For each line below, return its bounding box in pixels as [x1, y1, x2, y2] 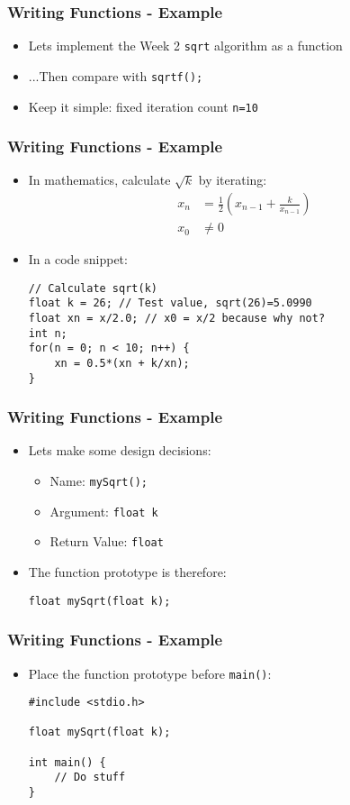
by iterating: [198, 170, 267, 189]
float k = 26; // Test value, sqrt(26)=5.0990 [28, 297, 312, 310]
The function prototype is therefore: [28, 563, 227, 581]
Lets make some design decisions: [28, 441, 211, 460]
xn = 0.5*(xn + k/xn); [54, 356, 190, 370]
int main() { [28, 755, 106, 769]
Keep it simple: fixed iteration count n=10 [28, 96, 258, 115]
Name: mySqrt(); [49, 471, 148, 490]
